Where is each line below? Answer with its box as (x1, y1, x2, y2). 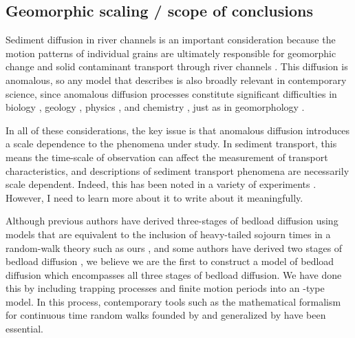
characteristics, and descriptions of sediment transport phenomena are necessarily (6, 163, 349, 178)
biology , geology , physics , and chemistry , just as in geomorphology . (6, 100, 305, 114)
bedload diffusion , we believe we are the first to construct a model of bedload (6, 254, 334, 268)
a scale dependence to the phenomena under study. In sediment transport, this (6, 136, 337, 151)
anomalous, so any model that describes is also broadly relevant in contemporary (6, 72, 347, 87)
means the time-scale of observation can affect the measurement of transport (6, 149, 328, 164)
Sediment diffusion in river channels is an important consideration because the (6, 32, 336, 47)
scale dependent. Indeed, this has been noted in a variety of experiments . (6, 177, 316, 191)
